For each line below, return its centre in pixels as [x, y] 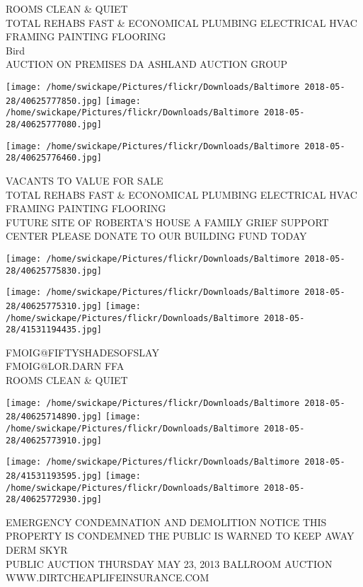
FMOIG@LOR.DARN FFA [65, 366]
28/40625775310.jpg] [54, 306]
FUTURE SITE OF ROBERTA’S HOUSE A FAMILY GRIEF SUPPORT [167, 222]
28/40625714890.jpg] [54, 417]
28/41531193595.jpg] [54, 476]
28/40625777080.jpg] [54, 124]
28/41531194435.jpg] [54, 330]
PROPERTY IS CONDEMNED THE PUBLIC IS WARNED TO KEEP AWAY [180, 536]
